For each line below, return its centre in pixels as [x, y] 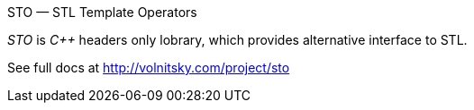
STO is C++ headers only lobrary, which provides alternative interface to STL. [237, 40]
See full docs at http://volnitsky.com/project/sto [149, 68]
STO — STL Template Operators [102, 12]
